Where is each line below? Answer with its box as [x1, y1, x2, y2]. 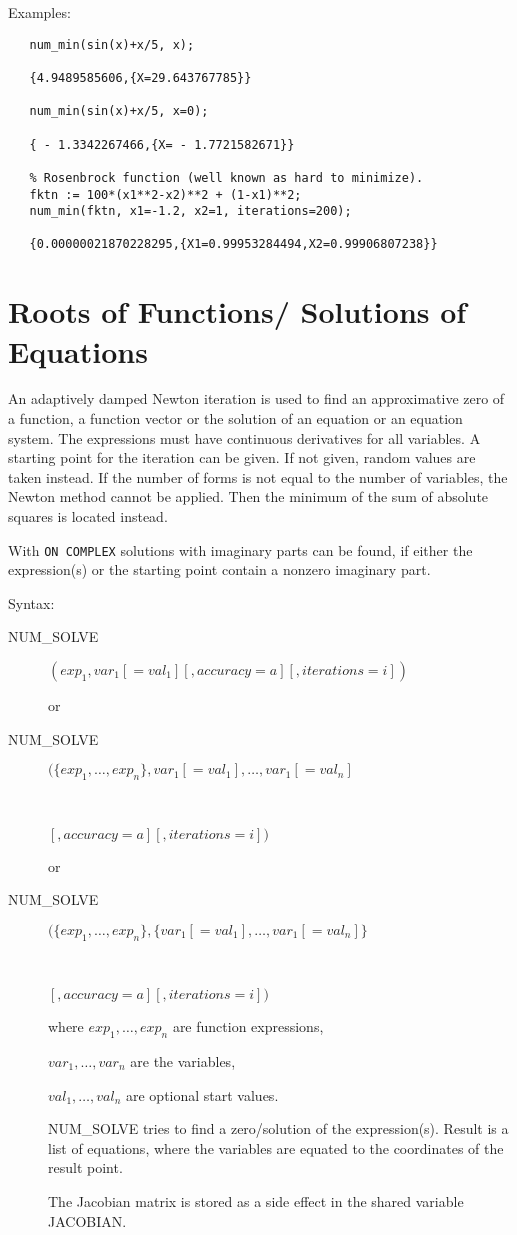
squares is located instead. [8, 506, 168, 526]
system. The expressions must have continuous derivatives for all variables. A [8, 427, 481, 448]
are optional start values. [125, 1084, 279, 1105]
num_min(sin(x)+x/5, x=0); [29, 104, 209, 119]
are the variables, [130, 1050, 236, 1071]
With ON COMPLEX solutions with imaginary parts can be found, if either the [8, 539, 473, 560]
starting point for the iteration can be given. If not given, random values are [8, 447, 476, 468]
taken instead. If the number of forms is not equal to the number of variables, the [8, 466, 508, 487]
